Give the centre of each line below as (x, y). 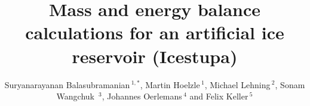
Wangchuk (75, 96)
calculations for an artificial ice (155, 32)
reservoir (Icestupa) (155, 56)
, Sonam (290, 84)
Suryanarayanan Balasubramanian (67, 84)
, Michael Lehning (237, 84)
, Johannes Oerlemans (142, 96)
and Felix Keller (219, 96)
